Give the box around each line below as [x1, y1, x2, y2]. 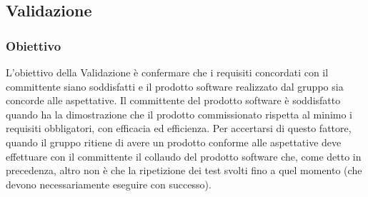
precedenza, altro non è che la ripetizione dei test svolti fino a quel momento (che [6, 163, 362, 178]
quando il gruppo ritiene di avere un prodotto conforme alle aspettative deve [6, 134, 342, 149]
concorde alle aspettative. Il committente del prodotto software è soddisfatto [6, 93, 341, 108]
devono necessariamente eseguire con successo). [6, 176, 212, 191]
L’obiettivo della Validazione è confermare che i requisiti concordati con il [6, 65, 329, 79]
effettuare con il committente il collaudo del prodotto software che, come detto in [6, 148, 362, 163]
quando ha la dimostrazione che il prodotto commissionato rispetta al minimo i [6, 106, 352, 121]
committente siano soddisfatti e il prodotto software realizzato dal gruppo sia [6, 79, 344, 94]
